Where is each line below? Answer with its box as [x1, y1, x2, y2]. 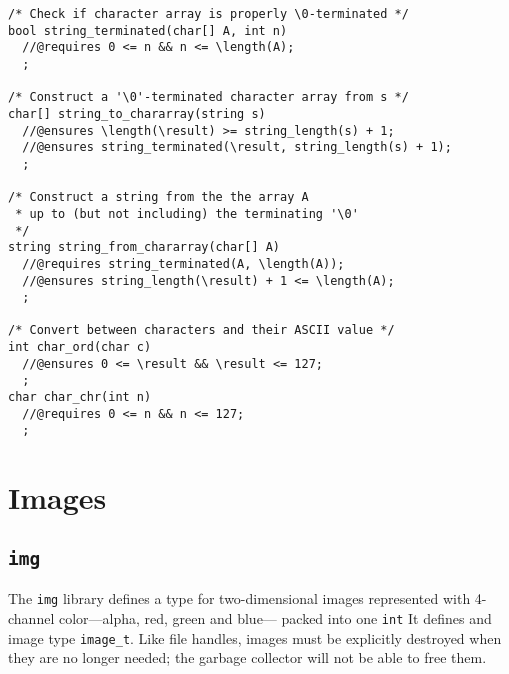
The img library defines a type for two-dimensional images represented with [8, 588, 471, 609]
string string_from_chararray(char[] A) [8, 240, 281, 255]
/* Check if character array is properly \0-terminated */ [8, 7, 409, 21]
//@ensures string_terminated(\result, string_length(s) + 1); [22, 140, 452, 155]
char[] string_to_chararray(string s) [8, 106, 266, 121]
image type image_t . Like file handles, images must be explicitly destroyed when [8, 627, 502, 648]
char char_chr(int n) [8, 390, 152, 405]
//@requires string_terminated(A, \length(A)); [22, 256, 345, 271]
